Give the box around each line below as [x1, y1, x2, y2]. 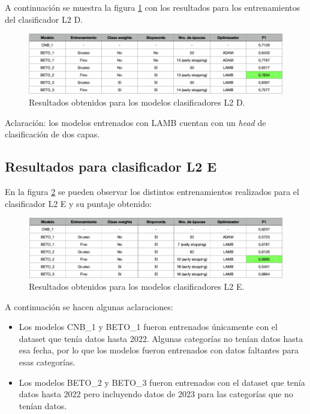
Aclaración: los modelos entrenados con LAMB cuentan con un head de [5, 116, 266, 128]
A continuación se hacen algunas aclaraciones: [5, 300, 173, 313]
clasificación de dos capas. [5, 128, 100, 140]
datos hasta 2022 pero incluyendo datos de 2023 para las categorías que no [19, 388, 293, 400]
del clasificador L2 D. [5, 13, 83, 25]
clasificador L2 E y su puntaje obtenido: [5, 197, 152, 209]
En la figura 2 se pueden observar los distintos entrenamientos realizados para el [5, 185, 299, 198]
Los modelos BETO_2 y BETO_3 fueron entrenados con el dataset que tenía [19, 376, 305, 388]
